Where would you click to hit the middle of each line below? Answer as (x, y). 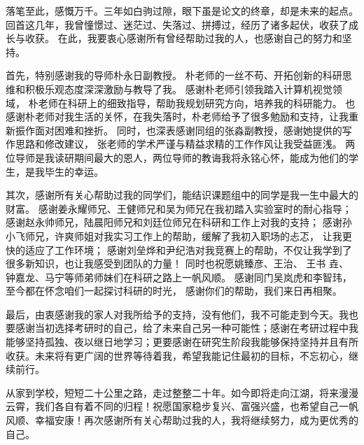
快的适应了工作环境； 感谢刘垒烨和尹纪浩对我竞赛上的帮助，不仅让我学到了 (179, 249)
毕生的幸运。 (74, 171)
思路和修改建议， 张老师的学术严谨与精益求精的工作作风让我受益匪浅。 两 (185, 144)
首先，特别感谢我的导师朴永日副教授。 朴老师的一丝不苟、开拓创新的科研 (174, 75)
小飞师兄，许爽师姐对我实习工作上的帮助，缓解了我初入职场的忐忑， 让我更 (179, 235)
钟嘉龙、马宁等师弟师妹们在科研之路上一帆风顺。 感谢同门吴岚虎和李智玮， (179, 277)
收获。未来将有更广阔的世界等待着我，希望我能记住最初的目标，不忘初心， (177, 355)
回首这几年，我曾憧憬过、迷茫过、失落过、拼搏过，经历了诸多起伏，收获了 (177, 24)
